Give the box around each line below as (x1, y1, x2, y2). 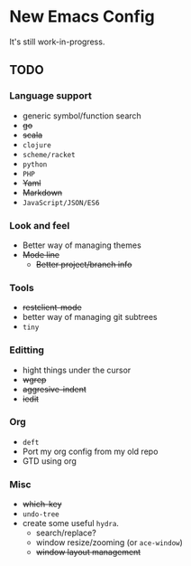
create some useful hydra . (22, 518, 120, 529)
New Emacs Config (9, 6, 155, 27)
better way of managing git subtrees (22, 312, 158, 323)
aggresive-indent (22, 383, 87, 394)
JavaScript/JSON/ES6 (22, 198, 100, 207)
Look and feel (9, 219, 70, 231)
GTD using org (22, 455, 77, 467)
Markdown (22, 187, 63, 198)
